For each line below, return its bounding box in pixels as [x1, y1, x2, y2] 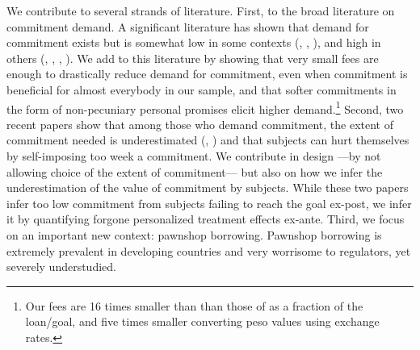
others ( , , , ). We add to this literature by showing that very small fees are [6, 49, 379, 66]
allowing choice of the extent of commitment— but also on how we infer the [6, 163, 383, 180]
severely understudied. [6, 258, 116, 275]
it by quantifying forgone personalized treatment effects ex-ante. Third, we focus [6, 210, 405, 227]
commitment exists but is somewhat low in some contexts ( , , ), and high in [6, 34, 381, 51]
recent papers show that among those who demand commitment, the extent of [6, 115, 393, 132]
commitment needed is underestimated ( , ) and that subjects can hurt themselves [6, 131, 409, 148]
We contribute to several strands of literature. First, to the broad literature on [6, 2, 395, 19]
